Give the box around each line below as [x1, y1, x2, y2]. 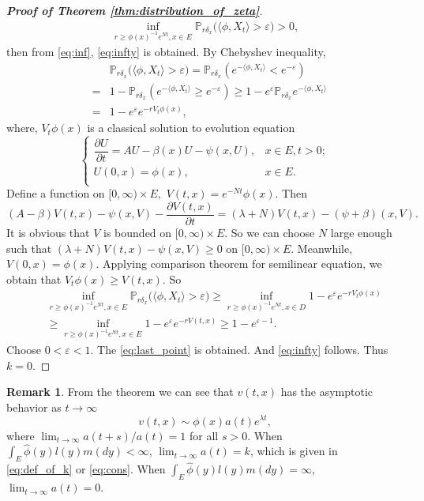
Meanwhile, [297, 239, 353, 256]
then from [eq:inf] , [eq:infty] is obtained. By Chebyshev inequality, [6, 43, 326, 60]
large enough [330, 224, 392, 241]
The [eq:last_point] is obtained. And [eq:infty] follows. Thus [97, 341, 388, 358]
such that [6, 239, 52, 256]
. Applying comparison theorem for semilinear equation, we [96, 255, 382, 272]
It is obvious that [6, 224, 90, 241]
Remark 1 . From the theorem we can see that [6, 383, 234, 400]
